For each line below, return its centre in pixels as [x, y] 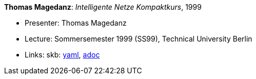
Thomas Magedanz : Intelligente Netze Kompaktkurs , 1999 [103, 7]
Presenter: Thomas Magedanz [76, 23]
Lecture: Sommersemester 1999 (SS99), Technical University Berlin [139, 39]
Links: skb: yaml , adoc [62, 55]
